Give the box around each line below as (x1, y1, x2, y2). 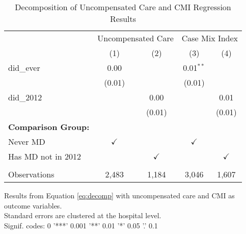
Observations (8, 168, 54, 180)
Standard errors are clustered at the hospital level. (4, 210, 161, 221)
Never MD (8, 136, 45, 147)
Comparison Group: (8, 121, 90, 133)
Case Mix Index (181, 32, 238, 44)
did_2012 (8, 91, 42, 103)
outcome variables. (4, 200, 62, 211)
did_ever (8, 62, 40, 73)
